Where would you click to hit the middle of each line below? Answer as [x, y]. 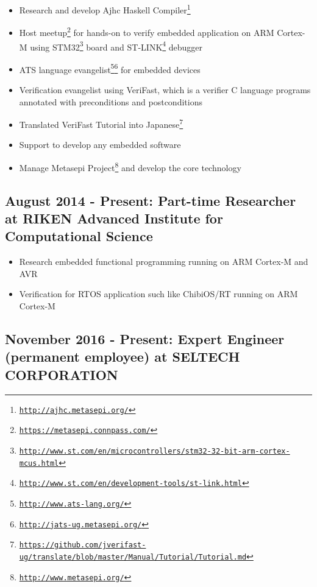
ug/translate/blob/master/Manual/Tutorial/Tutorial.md [133, 557]
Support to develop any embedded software [100, 145]
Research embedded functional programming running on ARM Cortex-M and [164, 262]
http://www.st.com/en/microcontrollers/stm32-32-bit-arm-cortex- [155, 451]
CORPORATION [62, 374]
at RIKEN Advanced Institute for [114, 218]
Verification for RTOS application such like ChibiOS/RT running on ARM [158, 294]
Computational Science [79, 236]
